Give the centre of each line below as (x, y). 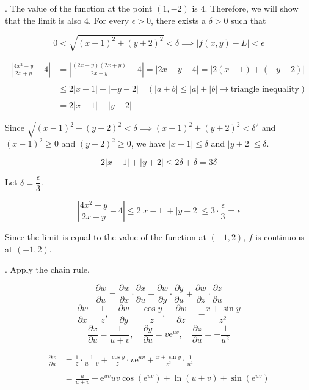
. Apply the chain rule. (47, 269)
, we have (148, 143)
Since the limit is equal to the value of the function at (106, 237)
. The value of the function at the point (79, 8)
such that (249, 20)
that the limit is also (43, 20)
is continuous (280, 237)
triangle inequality (265, 89)
